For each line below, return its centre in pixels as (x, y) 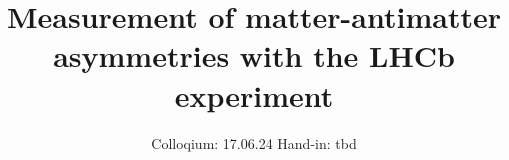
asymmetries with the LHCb (254, 55)
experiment (254, 94)
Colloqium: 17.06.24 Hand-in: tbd (254, 142)
